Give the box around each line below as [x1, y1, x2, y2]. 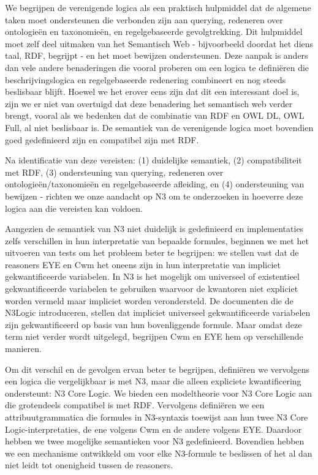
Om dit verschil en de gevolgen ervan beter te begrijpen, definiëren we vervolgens [5, 362, 309, 375]
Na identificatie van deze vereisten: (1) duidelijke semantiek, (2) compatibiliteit [5, 154, 302, 166]
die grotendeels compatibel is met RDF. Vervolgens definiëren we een [5, 398, 265, 411]
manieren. [5, 342, 42, 355]
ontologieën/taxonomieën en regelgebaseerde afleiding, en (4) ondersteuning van [5, 178, 305, 190]
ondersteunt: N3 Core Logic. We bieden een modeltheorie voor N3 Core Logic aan [5, 386, 312, 399]
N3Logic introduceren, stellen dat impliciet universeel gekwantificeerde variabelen [5, 306, 311, 319]
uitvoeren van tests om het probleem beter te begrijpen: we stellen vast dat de [5, 246, 299, 259]
